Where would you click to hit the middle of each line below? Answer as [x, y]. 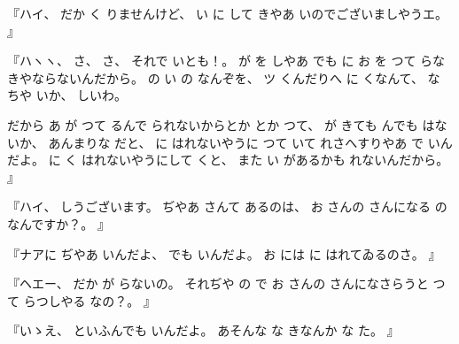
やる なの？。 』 [108, 300]
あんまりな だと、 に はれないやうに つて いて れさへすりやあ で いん [250, 142]
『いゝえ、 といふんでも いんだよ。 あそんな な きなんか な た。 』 [203, 330]
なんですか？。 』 [58, 223]
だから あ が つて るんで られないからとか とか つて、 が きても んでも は [221, 124]
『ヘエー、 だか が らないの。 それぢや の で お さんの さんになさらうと [218, 283]
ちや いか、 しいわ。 [67, 95]
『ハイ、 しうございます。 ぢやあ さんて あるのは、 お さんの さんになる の [227, 206]
